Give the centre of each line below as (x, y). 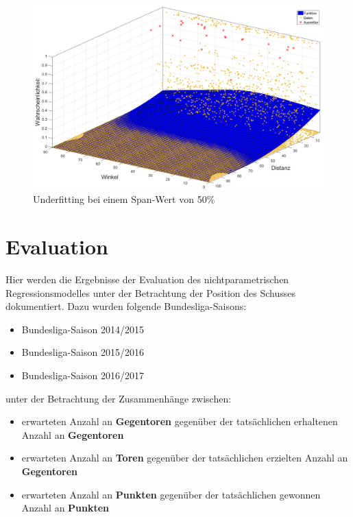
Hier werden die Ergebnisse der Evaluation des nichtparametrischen (147, 279)
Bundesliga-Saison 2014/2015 (83, 329)
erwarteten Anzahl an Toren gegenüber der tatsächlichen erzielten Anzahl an (185, 458)
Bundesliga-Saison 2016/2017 (83, 375)
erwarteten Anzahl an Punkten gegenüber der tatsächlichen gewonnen (171, 494)
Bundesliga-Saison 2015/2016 (83, 352)
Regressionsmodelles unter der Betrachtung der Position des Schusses (150, 292)
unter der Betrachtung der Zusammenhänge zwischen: (119, 398)
